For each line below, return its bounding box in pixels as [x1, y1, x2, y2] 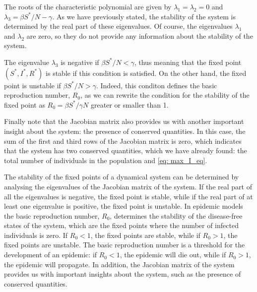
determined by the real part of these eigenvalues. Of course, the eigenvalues [4, 21, 233, 31]
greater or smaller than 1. [90, 99, 169, 110]
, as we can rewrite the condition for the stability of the [80, 90, 250, 100]
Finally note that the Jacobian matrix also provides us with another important [4, 116, 244, 126]
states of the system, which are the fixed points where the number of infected [4, 220, 239, 231]
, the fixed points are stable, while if [90, 230, 200, 240]
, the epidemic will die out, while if [120, 249, 226, 260]
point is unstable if [4, 80, 61, 90]
